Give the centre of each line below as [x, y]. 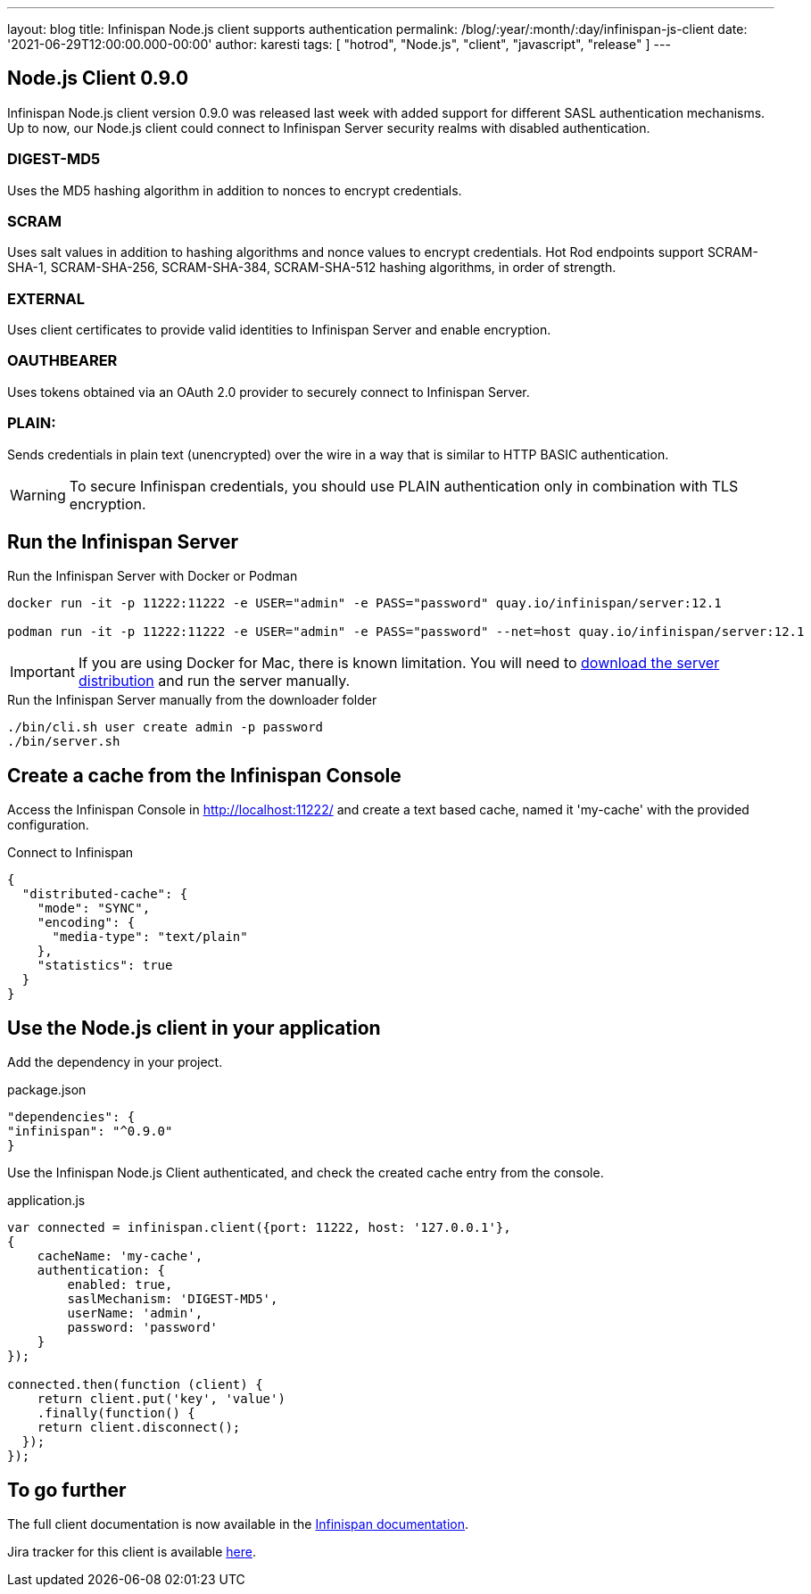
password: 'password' [143, 1328]
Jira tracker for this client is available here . [132, 1551]
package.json [47, 1090]
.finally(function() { [116, 1413]
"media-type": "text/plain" [150, 937]
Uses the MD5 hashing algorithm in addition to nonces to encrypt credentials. [235, 190]
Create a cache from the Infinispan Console [204, 775]
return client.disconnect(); [139, 1428]
